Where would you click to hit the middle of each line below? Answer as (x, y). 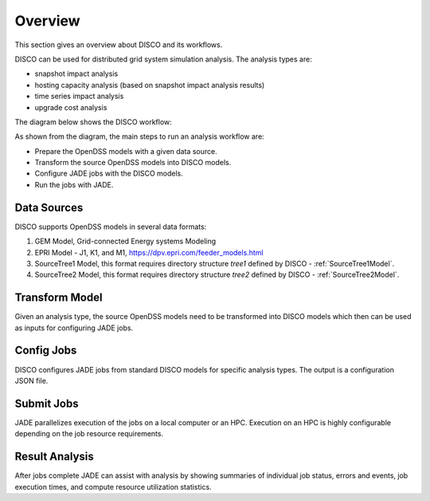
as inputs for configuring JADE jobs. (74, 328)
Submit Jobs (47, 403)
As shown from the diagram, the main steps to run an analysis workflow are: (139, 136)
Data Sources (49, 207)
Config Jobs (46, 351)
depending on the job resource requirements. (89, 434)
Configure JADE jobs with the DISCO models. (109, 174)
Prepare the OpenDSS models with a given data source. (126, 151)
